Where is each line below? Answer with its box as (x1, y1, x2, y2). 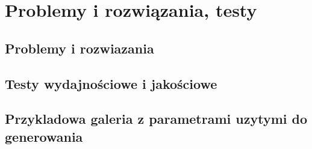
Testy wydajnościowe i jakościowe (5, 74, 217, 93)
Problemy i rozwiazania (5, 38, 154, 57)
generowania (5, 127, 83, 145)
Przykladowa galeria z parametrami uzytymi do (5, 109, 307, 128)
